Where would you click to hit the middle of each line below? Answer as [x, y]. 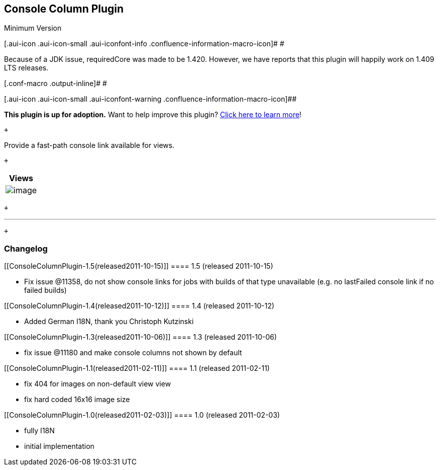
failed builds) [45, 290]
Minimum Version [33, 28]
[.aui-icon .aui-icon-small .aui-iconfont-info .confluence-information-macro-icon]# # [144, 44]
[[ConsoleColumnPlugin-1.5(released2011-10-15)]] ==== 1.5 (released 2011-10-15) [139, 266]
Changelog [26, 248]
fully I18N [39, 431]
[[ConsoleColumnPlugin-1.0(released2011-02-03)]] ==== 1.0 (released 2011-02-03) [142, 415]
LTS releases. [26, 68]
